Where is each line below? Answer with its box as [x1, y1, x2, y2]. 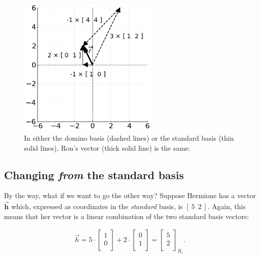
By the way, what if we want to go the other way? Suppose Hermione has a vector [4, 190, 256, 201]
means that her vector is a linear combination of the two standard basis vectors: [4, 211, 249, 221]
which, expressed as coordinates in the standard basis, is [11, 201, 183, 212]
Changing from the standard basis [4, 167, 184, 182]
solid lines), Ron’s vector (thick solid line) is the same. [24, 142, 190, 153]
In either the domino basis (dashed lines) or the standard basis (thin [24, 132, 234, 143]
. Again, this [207, 201, 246, 212]
